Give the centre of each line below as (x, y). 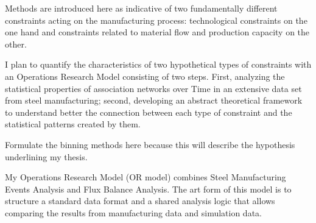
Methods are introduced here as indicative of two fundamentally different (141, 8)
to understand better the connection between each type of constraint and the (149, 112)
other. (16, 44)
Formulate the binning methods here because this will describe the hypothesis (150, 144)
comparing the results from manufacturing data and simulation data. (133, 212)
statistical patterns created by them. (73, 124)
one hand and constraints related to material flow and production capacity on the (157, 32)
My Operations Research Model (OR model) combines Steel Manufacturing (146, 177)
